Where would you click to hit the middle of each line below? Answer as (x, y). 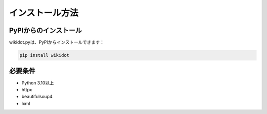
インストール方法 (44, 13)
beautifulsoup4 (37, 97)
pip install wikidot (44, 55)
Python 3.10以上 (38, 83)
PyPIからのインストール (45, 30)
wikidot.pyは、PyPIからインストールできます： (57, 42)
